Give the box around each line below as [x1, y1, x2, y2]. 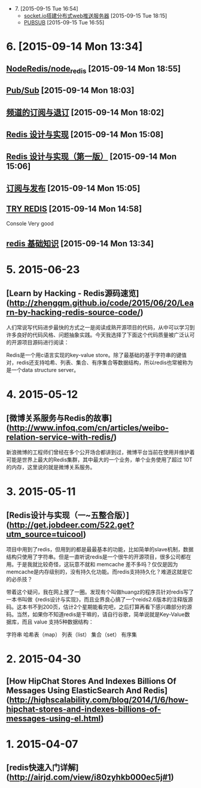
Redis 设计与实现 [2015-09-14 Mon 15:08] [6, 129, 164, 139]
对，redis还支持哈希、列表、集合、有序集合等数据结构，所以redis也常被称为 [6, 359, 193, 366]
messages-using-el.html [6, 713, 101, 723]
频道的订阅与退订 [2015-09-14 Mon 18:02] [6, 107, 165, 117]
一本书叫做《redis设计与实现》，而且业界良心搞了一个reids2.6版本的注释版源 [6, 595, 193, 603]
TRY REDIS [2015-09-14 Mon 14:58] [6, 204, 142, 214]
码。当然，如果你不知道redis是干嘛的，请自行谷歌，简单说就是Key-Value [6, 610, 185, 618]
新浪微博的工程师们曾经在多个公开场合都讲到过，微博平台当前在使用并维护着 [6, 448, 195, 456]
